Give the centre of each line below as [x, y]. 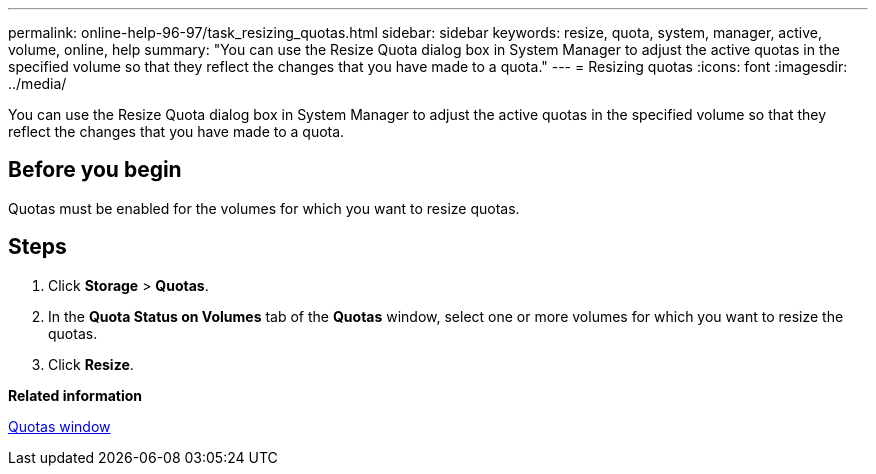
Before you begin [95, 170]
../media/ [37, 83]
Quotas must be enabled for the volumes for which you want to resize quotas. [264, 208]
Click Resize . [91, 364]
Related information [75, 395]
